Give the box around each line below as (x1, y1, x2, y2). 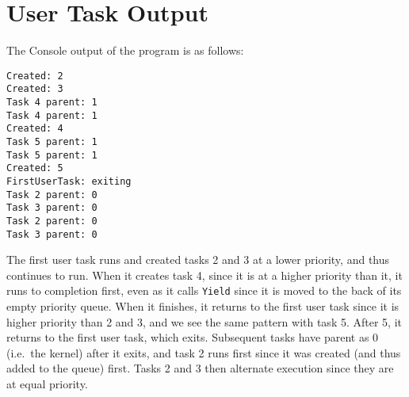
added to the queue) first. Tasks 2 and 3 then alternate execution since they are (6, 360, 394, 376)
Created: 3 (6, 83, 63, 95)
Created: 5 (6, 162, 63, 174)
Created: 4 (6, 123, 63, 135)
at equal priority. (6, 376, 88, 392)
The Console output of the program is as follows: (6, 42, 244, 59)
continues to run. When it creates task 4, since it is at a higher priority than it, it (6, 266, 403, 283)
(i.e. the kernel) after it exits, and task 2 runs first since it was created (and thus (6, 344, 401, 361)
